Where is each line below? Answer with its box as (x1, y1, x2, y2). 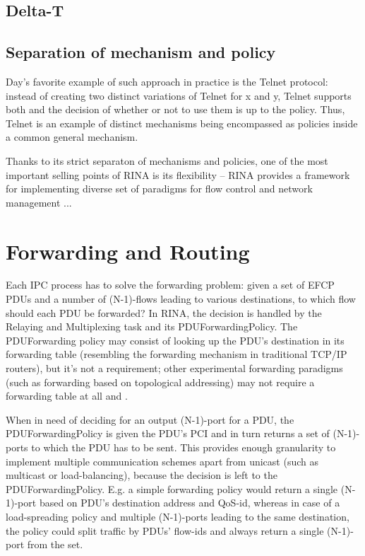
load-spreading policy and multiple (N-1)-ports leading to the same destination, (6, 509, 349, 523)
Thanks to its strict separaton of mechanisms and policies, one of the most (6, 153, 328, 168)
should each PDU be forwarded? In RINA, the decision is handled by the (6, 305, 322, 320)
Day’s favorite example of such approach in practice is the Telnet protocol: (6, 74, 328, 88)
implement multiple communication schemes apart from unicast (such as (6, 453, 318, 468)
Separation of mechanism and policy (6, 41, 276, 63)
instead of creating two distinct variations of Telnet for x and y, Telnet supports (6, 88, 352, 103)
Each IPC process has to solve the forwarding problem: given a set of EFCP (6, 277, 335, 292)
